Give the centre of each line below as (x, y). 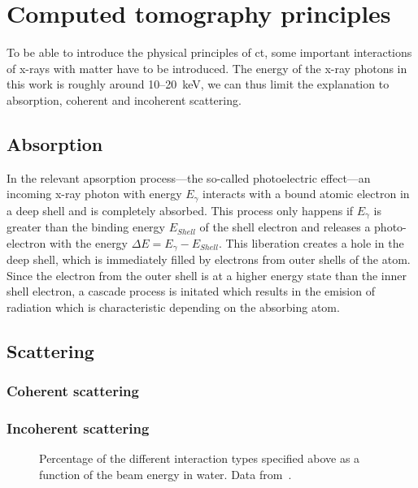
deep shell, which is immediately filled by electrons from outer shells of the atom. (209, 259)
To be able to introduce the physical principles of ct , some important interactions (209, 52)
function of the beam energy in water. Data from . (165, 475)
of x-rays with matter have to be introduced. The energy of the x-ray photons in (207, 68)
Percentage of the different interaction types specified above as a (200, 458)
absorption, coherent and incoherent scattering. (124, 99)
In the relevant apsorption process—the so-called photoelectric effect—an (189, 177)
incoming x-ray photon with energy (94, 194)
